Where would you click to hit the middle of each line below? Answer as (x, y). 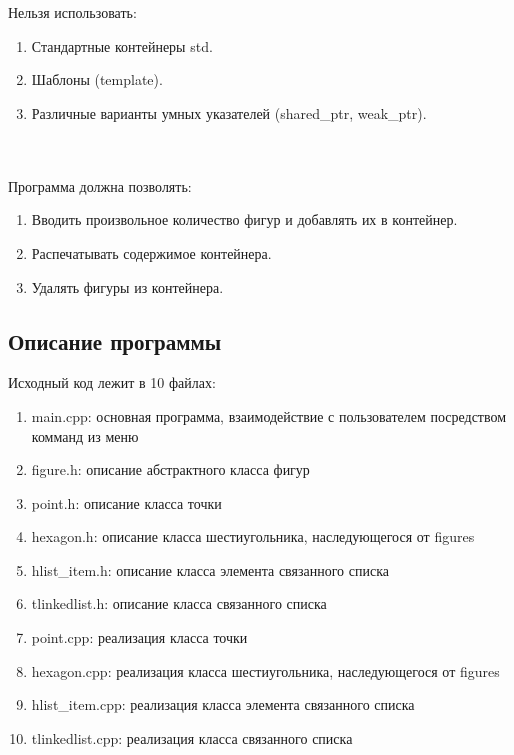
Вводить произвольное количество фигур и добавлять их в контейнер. (244, 219)
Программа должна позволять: (100, 185)
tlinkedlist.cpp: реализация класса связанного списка (192, 737)
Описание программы (115, 340)
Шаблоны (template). (97, 79)
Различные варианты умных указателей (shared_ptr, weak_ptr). (229, 112)
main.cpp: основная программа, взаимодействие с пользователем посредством (269, 415)
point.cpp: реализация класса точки (139, 637)
